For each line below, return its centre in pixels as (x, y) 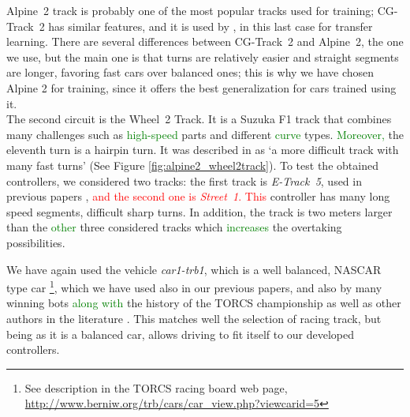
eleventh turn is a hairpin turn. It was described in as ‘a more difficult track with (203, 150)
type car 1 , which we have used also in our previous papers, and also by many (194, 286)
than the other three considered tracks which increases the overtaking (174, 227)
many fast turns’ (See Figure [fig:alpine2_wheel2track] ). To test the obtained (192, 165)
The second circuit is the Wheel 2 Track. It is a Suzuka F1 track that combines (199, 119)
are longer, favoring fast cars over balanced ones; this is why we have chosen (190, 72)
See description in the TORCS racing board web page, (156, 387)
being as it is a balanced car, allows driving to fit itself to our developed (181, 334)
